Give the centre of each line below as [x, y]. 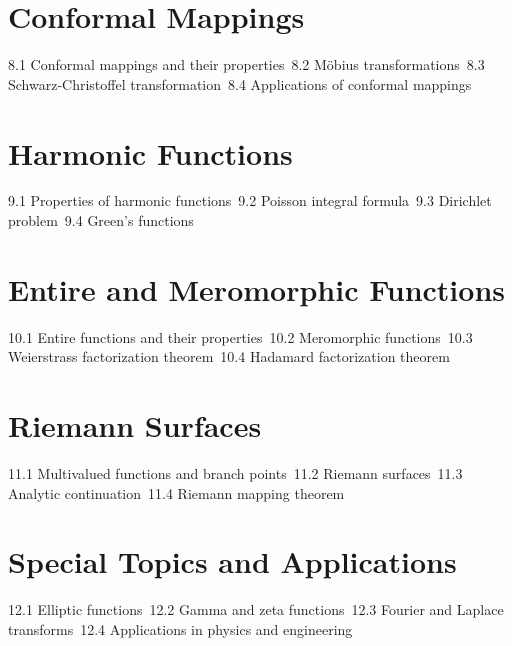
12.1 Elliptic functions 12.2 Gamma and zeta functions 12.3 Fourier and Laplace [256, 609]
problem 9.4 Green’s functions [101, 220]
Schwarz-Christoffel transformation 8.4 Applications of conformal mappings [240, 83]
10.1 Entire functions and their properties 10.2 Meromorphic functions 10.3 [240, 336]
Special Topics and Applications [232, 561]
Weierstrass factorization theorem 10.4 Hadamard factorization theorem [229, 356]
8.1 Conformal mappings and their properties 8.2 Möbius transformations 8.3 [246, 64]
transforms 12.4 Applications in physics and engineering [180, 628]
